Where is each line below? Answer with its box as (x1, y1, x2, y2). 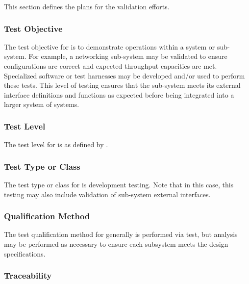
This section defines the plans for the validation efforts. (4, 1, 170, 11)
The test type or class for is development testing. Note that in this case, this (4, 180, 234, 189)
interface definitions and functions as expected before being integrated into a (4, 89, 234, 100)
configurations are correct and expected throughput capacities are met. (4, 61, 217, 71)
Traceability (4, 269, 52, 282)
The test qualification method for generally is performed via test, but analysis (4, 229, 238, 239)
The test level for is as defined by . (4, 139, 108, 150)
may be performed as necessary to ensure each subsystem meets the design (4, 239, 228, 249)
